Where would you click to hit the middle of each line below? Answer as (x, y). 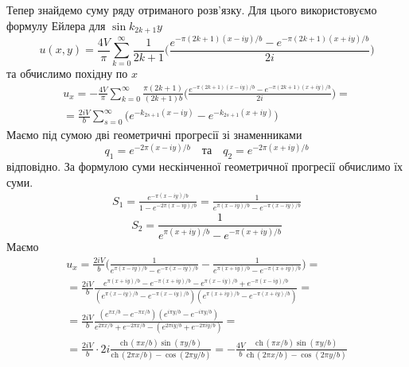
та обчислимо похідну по (67, 73)
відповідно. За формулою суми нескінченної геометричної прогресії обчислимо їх (205, 166)
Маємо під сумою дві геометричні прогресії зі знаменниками (154, 135)
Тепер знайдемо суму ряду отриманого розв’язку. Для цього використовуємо (192, 10)
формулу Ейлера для (56, 25)
